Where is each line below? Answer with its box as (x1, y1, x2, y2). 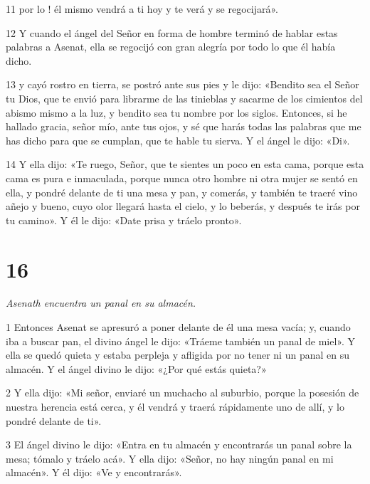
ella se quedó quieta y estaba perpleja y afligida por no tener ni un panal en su (6, 347, 349, 362)
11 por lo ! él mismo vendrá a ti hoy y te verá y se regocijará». (6, 1, 278, 16)
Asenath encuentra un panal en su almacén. (6, 295, 196, 310)
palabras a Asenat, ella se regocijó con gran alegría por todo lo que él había (6, 39, 336, 54)
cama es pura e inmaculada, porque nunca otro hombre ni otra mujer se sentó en (6, 170, 358, 185)
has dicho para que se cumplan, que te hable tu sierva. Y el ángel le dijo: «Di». (6, 132, 350, 147)
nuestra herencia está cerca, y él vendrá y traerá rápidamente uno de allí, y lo (6, 399, 345, 414)
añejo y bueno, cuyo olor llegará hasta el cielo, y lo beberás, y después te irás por (6, 199, 360, 214)
